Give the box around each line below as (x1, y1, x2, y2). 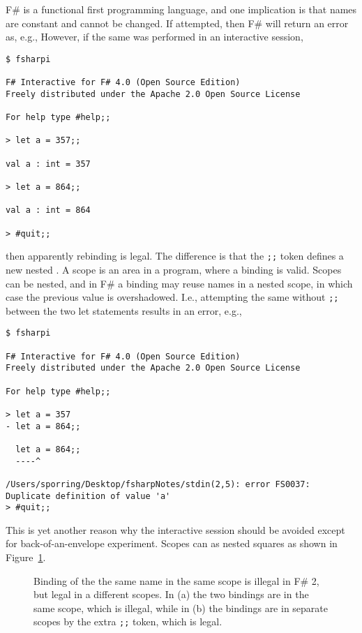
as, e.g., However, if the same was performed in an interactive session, (6, 29, 303, 44)
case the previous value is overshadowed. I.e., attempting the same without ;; (6, 290, 339, 304)
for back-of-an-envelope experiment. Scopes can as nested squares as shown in (6, 536, 338, 551)
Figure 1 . (6, 550, 46, 565)
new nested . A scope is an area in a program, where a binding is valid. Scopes (6, 262, 342, 276)
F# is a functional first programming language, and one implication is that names (6, 2, 357, 16)
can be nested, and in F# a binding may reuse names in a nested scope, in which (6, 276, 353, 290)
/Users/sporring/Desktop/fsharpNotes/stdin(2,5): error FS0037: (6, 479, 310, 489)
